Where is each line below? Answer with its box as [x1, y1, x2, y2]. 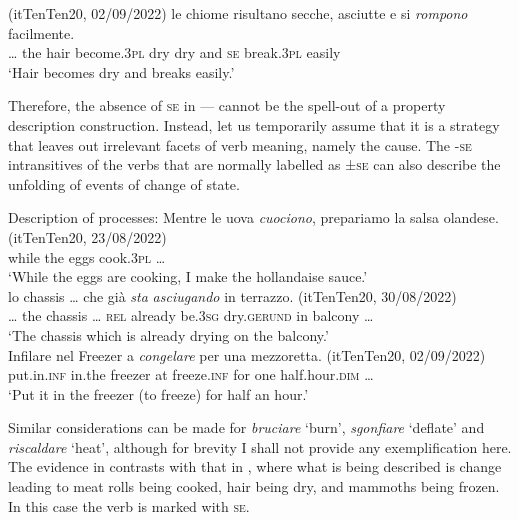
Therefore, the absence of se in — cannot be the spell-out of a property [8, 95, 446, 116]
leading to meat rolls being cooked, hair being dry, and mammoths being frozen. [8, 476, 500, 497]
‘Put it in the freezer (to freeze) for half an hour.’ [8, 383, 309, 404]
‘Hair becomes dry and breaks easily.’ [8, 61, 235, 82]
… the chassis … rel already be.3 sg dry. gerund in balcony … [8, 305, 374, 326]
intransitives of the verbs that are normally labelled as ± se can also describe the [8, 154, 501, 175]
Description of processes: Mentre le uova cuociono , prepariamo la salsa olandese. [8, 207, 499, 228]
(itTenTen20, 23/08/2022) [8, 226, 167, 247]
